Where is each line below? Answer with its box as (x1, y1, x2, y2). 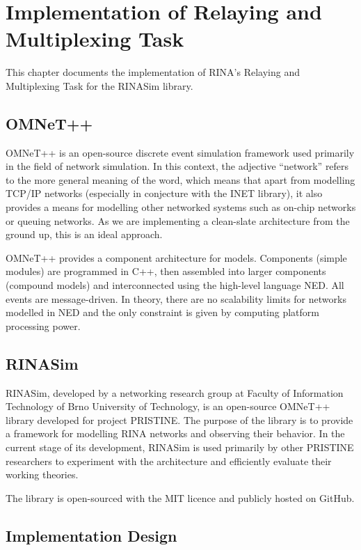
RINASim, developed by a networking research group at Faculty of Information (6, 385, 344, 400)
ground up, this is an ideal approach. (6, 227, 163, 242)
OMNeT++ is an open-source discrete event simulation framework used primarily (6, 145, 355, 159)
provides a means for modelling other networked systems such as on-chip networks (6, 200, 356, 214)
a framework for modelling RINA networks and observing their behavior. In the (6, 426, 345, 441)
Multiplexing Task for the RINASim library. (6, 78, 193, 93)
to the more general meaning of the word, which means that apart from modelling (6, 172, 355, 187)
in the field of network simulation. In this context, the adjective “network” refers (6, 159, 349, 173)
